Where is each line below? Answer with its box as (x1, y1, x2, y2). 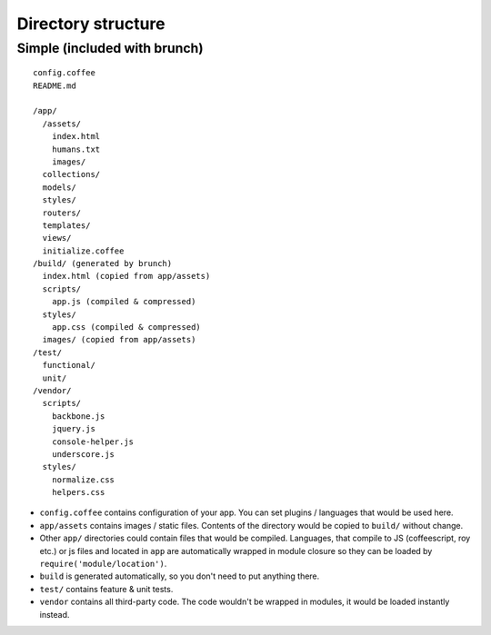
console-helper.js (51, 436, 135, 447)
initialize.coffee (42, 245, 125, 256)
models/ (42, 182, 76, 193)
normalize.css (51, 474, 115, 485)
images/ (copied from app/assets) (42, 334, 196, 345)
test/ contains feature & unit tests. (39, 583, 174, 594)
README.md (33, 80, 76, 91)
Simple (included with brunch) (16, 40, 204, 56)
